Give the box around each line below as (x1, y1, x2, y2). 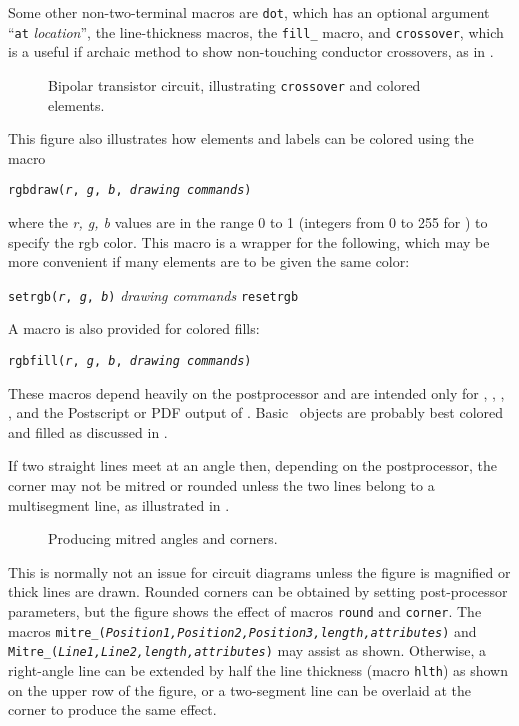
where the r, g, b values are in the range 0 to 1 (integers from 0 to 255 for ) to (8, 212, 488, 232)
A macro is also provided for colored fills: (8, 318, 260, 339)
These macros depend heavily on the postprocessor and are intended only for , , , (8, 382, 505, 403)
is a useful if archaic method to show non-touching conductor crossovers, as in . (8, 41, 494, 62)
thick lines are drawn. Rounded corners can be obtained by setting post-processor (8, 581, 508, 602)
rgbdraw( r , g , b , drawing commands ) (8, 183, 252, 198)
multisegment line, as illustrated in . (8, 494, 230, 515)
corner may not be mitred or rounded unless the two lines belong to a (8, 475, 435, 496)
